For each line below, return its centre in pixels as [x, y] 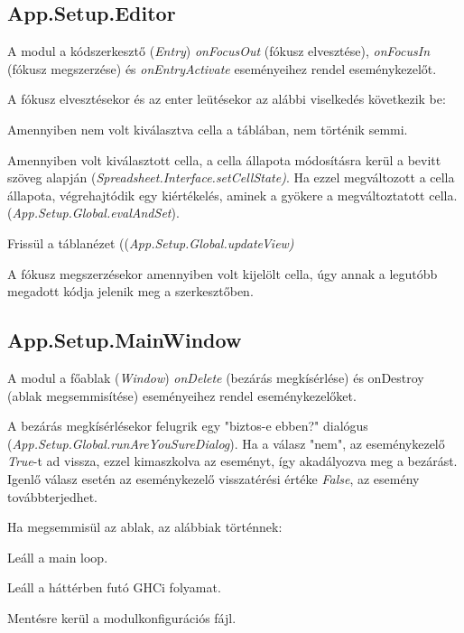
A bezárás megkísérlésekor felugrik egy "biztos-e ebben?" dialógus [188, 426]
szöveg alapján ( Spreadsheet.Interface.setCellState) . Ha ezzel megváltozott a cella [231, 177]
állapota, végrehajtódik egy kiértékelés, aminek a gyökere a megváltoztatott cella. [232, 195]
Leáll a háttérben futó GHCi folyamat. [114, 587]
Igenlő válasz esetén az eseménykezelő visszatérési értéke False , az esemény [213, 478]
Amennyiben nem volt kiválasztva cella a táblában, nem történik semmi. [208, 129]
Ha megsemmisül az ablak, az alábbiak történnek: [145, 527]
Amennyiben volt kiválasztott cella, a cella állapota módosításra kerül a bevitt [224, 159]
